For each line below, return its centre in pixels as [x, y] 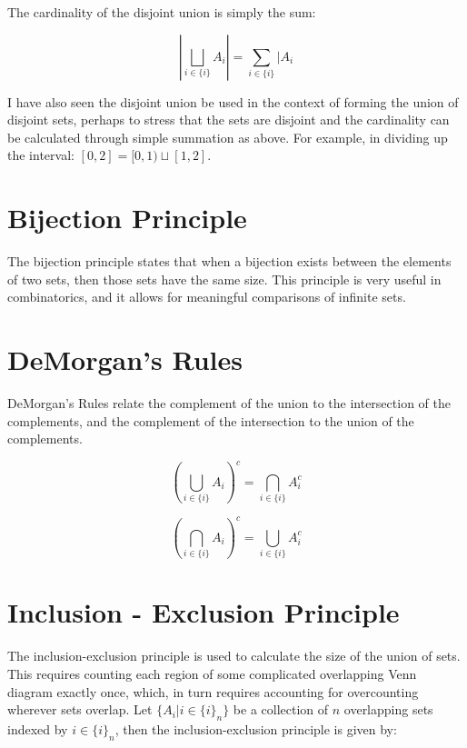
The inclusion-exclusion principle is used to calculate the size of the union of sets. [234, 656]
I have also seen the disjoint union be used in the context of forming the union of [233, 101]
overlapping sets [388, 709]
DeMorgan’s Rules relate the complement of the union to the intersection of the [229, 403]
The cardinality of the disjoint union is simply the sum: [162, 12]
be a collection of [281, 709]
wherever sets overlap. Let [80, 709]
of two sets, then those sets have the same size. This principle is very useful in [224, 279]
